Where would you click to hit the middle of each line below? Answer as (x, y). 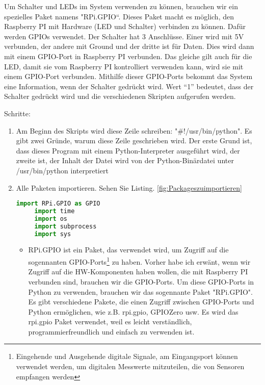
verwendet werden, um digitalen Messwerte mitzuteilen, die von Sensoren (130, 366)
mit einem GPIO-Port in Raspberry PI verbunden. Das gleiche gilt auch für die (128, 56)
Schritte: (17, 113)
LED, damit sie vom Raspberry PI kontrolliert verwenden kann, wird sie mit (124, 66)
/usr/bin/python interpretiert (62, 170)
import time (55, 211)
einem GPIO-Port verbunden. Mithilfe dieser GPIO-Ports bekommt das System (128, 76)
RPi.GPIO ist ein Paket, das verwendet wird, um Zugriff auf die (128, 250)
